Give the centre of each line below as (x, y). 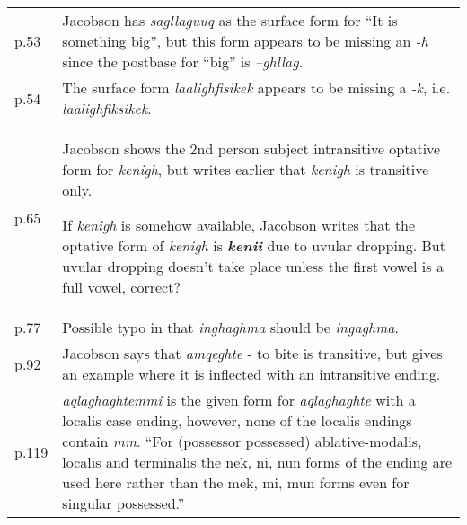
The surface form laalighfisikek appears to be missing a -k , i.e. (256, 87)
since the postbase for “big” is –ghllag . (183, 61)
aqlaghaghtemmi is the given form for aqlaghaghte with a (239, 400)
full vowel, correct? (121, 287)
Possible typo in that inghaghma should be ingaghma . (230, 327)
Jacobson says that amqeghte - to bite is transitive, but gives (252, 353)
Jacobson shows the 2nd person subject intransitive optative (251, 149)
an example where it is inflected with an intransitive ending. (251, 374)
